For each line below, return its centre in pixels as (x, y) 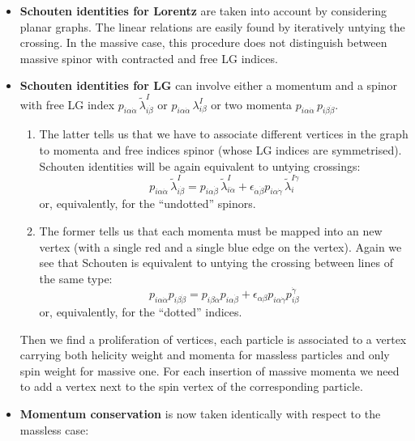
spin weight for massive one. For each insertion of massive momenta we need (210, 370)
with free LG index (67, 104)
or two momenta (252, 104)
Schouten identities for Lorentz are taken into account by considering (203, 11)
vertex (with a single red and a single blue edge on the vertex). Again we (220, 246)
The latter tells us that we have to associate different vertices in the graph (224, 134)
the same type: (76, 278)
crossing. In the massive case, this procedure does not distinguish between (203, 42)
